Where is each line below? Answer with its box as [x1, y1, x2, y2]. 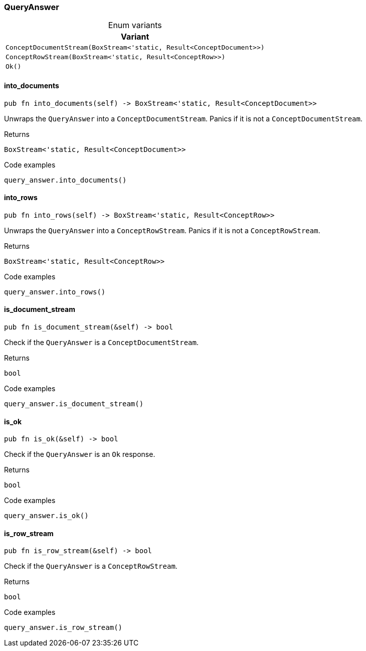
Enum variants [108, 20, 162, 31]
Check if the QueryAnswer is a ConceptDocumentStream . [4, 338, 199, 347]
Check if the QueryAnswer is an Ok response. [4, 450, 155, 459]
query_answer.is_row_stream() [4, 623, 123, 632]
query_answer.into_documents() [4, 176, 127, 184]
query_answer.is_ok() [4, 512, 89, 520]
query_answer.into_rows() [4, 287, 106, 296]
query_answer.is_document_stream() [4, 400, 144, 408]
